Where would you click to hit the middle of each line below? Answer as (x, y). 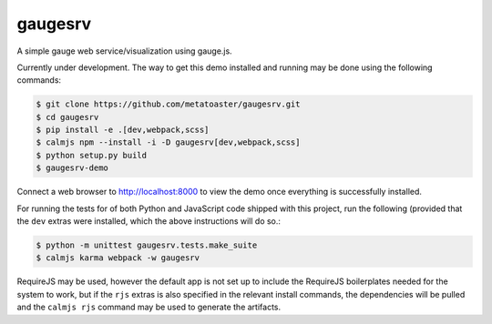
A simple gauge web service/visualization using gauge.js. (124, 51)
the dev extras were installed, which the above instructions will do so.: (149, 221)
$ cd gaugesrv (67, 117)
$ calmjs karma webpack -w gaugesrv (118, 258)
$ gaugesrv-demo (72, 168)
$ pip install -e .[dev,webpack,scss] (123, 130)
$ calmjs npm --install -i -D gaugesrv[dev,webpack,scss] (168, 142)
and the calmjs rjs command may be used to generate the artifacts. (149, 307)
